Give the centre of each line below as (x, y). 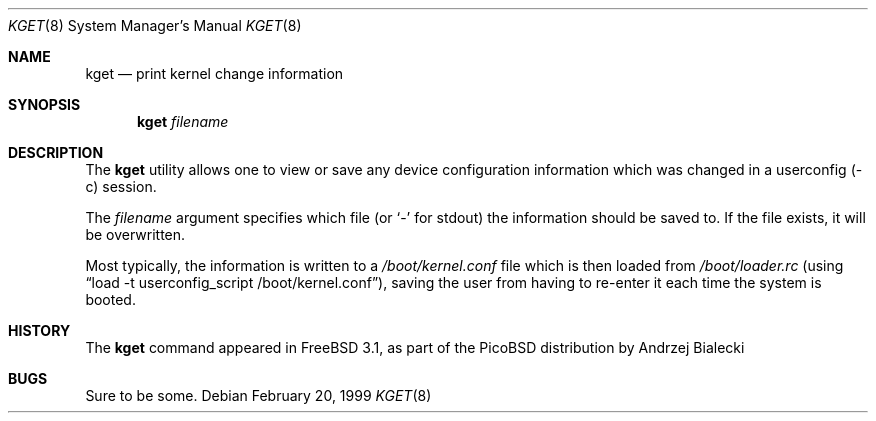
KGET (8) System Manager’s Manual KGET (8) (155, 25)
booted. (110, 299)
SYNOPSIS (44, 104)
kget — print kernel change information (214, 73)
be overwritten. (135, 234)
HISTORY (39, 330)
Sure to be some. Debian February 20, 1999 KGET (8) (258, 395)
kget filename (183, 121)
